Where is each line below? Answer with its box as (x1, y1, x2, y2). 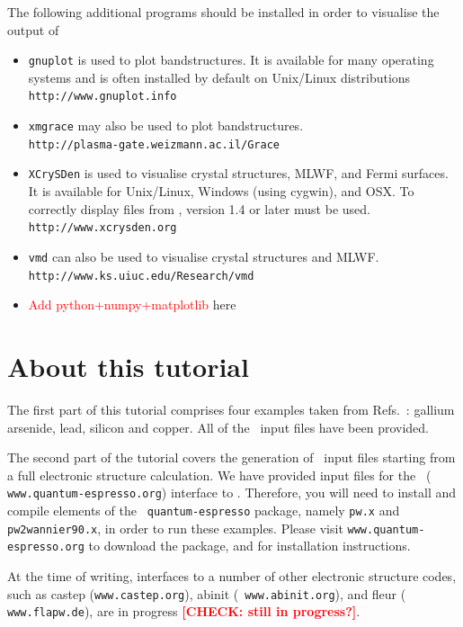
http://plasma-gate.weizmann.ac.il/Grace (28, 138, 280, 151)
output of (7, 20, 59, 39)
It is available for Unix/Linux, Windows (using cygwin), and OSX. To (28, 182, 414, 201)
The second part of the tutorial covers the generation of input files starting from (7, 448, 456, 467)
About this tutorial (7, 348, 249, 384)
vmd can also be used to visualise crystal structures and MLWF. (28, 246, 379, 265)
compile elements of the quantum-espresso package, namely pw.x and (7, 501, 400, 520)
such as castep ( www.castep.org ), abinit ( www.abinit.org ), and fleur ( (7, 584, 406, 603)
